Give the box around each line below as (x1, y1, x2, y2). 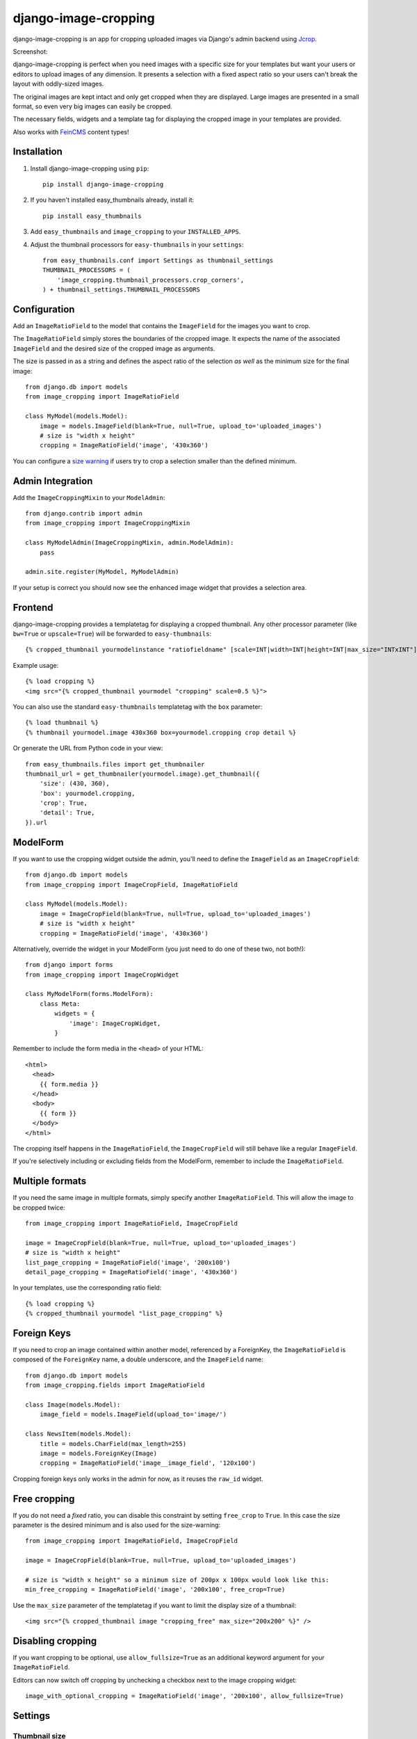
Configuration (13, 303, 75, 315)
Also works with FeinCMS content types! (13, 127, 129, 136)
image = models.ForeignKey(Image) (39, 1449, 158, 1457)
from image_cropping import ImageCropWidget (25, 970, 180, 979)
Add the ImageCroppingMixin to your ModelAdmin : (13, 493, 165, 502)
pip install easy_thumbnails (42, 212, 142, 220)
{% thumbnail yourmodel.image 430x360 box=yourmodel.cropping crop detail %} (25, 728, 297, 737)
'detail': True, (39, 809, 95, 817)
